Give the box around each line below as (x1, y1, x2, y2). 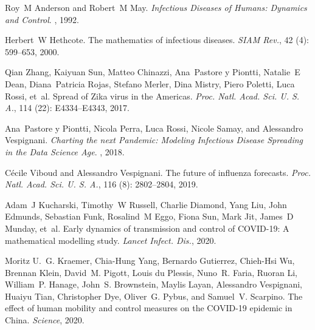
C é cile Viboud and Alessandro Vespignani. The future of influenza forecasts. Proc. (5, 166, 311, 178)
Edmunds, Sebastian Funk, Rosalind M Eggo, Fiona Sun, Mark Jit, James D (5, 210, 294, 223)
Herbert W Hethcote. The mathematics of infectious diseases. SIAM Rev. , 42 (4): (5, 33, 310, 46)
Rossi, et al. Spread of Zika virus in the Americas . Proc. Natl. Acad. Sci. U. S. (5, 89, 300, 102)
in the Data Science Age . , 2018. (5, 145, 125, 158)
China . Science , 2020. (5, 314, 85, 326)
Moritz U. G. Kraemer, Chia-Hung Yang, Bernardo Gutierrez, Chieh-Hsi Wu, (5, 254, 295, 267)
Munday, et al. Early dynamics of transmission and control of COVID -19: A (5, 221, 289, 234)
